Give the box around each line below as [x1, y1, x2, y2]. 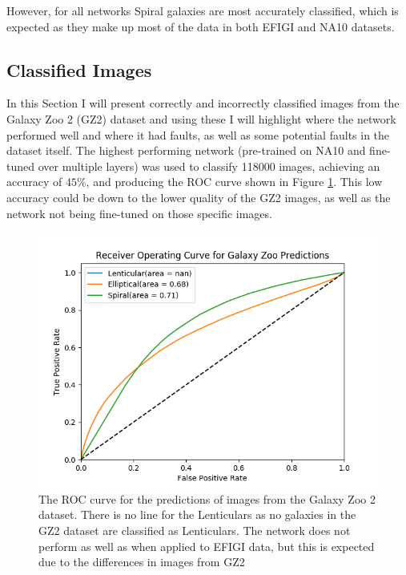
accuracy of [6, 173, 62, 190]
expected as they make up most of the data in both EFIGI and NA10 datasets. [6, 18, 395, 34]
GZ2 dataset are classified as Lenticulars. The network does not [38, 521, 351, 538]
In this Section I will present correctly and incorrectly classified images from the [6, 95, 400, 111]
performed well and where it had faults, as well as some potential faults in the [6, 126, 390, 143]
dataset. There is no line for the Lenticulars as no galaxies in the [38, 506, 356, 523]
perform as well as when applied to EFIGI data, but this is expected [38, 537, 375, 554]
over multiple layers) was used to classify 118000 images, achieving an [38, 157, 380, 174]
